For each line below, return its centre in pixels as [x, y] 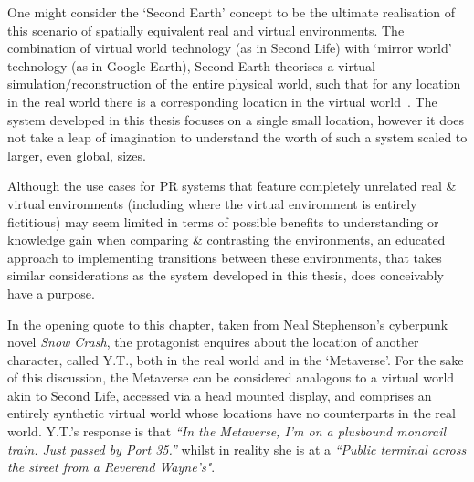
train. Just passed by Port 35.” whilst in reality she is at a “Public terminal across [237, 449]
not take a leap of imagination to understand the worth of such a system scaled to [237, 137]
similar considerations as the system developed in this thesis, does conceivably [226, 275]
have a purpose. [51, 293]
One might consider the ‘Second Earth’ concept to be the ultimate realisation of [232, 12]
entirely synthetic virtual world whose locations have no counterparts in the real [232, 413]
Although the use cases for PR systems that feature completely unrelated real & [232, 186]
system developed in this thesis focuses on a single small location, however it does [236, 119]
